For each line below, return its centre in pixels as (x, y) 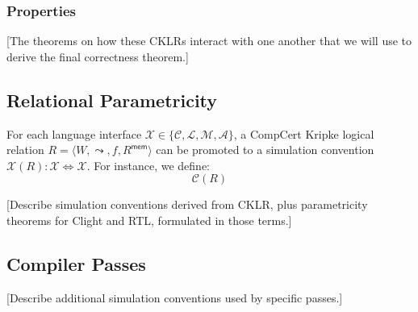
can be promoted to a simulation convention (265, 150)
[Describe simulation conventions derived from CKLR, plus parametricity (187, 204)
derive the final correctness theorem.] (98, 56)
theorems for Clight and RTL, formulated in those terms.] (149, 220)
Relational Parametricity (112, 100)
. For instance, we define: (148, 165)
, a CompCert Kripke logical (304, 133)
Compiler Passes (76, 263)
